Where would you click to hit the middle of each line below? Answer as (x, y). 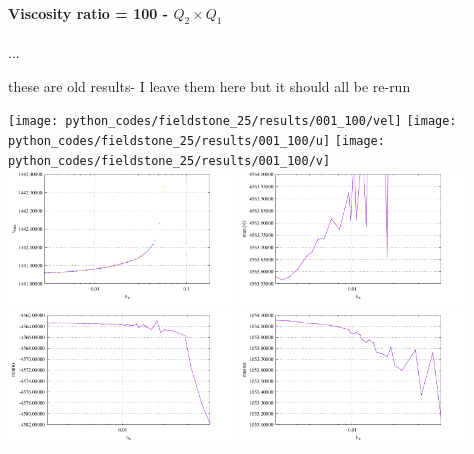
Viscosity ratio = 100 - (88, 12)
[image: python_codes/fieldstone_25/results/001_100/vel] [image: (232, 121)
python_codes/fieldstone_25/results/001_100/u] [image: (196, 140)
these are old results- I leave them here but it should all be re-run (209, 85)
